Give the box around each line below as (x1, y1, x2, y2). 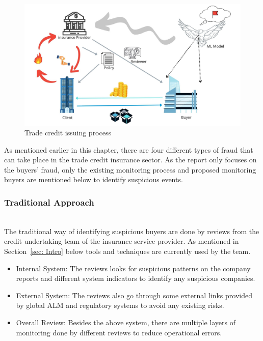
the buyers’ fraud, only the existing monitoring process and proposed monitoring (4, 164, 256, 175)
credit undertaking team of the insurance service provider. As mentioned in (4, 236, 239, 246)
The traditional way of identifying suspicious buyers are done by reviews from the (4, 225, 259, 236)
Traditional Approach (4, 195, 94, 208)
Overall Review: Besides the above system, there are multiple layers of (16, 317, 235, 328)
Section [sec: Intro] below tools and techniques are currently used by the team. (4, 246, 251, 257)
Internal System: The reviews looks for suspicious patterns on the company (16, 263, 251, 273)
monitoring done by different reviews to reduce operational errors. (16, 327, 222, 337)
